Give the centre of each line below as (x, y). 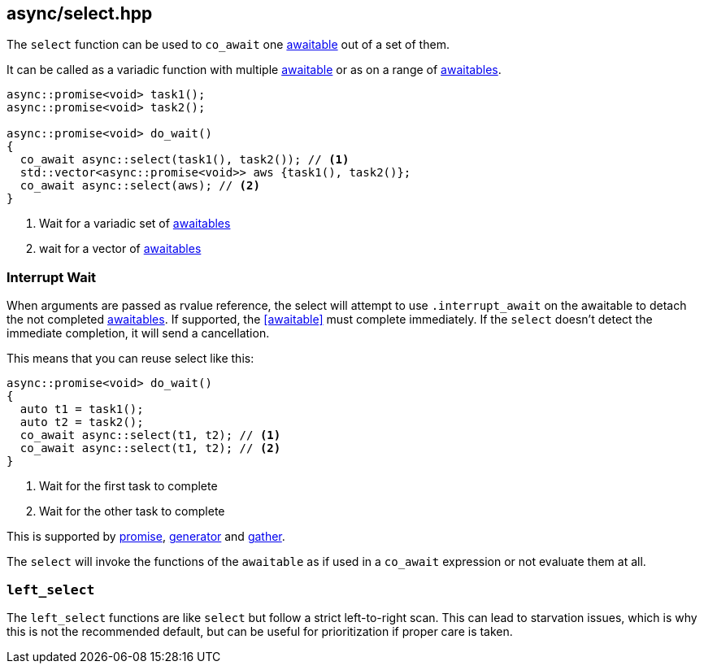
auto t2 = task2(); (82, 422)
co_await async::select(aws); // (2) (140, 186)
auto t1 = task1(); (82, 409)
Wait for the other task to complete (132, 511)
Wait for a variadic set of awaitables (135, 224)
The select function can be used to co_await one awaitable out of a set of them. (228, 45)
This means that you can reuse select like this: (130, 359)
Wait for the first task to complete (128, 486)
